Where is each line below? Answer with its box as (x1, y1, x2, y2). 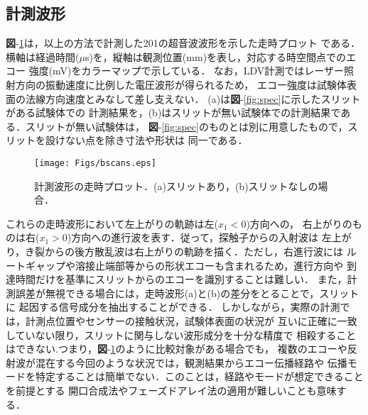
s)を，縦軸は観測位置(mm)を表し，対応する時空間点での (85, 49, 347, 64)
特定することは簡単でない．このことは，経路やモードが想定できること (35, 369, 364, 384)
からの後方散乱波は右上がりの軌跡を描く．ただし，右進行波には (45, 243, 344, 258)
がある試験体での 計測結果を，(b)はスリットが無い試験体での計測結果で (6, 105, 341, 120)
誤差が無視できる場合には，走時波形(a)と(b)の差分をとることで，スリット (15, 285, 359, 300)
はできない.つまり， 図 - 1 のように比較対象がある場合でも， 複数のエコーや (6, 341, 347, 356)
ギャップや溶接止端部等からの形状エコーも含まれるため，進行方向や (25, 258, 344, 272)
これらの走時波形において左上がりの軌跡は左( (6, 216, 219, 231)
